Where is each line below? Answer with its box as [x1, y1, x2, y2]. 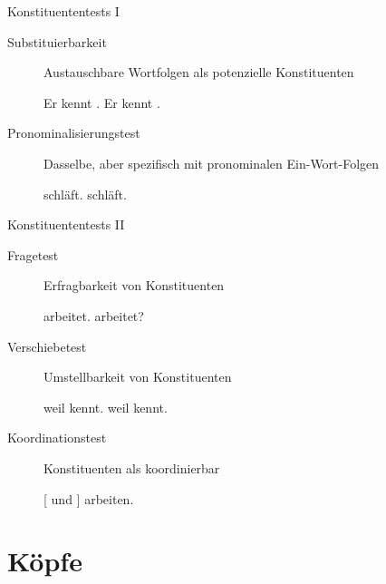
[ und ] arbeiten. [43, 489, 134, 508]
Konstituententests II [7, 215, 125, 234]
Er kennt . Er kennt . [43, 92, 160, 112]
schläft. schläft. [43, 184, 127, 203]
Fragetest [7, 245, 59, 264]
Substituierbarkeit [7, 32, 107, 51]
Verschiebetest [7, 336, 87, 355]
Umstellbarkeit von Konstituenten [43, 367, 232, 386]
